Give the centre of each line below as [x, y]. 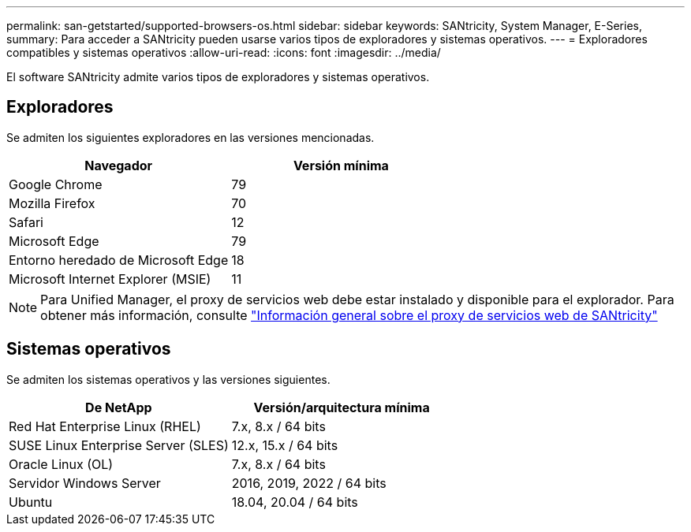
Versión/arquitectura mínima [342, 407]
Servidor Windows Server [85, 483]
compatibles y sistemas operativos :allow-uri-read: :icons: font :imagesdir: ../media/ [224, 52]
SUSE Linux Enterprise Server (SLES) [119, 445]
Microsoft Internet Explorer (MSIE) [110, 279]
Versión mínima [341, 165]
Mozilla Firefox [52, 203]
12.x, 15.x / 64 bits [285, 445]
